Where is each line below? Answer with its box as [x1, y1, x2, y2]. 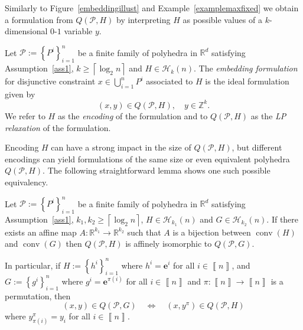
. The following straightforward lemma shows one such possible [43, 164, 271, 177]
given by [5, 87, 35, 100]
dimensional [5, 25, 48, 37]
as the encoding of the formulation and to [57, 109, 208, 122]
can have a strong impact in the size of [51, 141, 191, 153]
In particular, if [5, 259, 61, 271]
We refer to [5, 109, 45, 122]
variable [64, 25, 93, 37]
